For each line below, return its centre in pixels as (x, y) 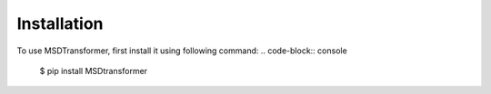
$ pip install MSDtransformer (94, 70)
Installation (60, 23)
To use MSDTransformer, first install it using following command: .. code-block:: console (182, 51)
